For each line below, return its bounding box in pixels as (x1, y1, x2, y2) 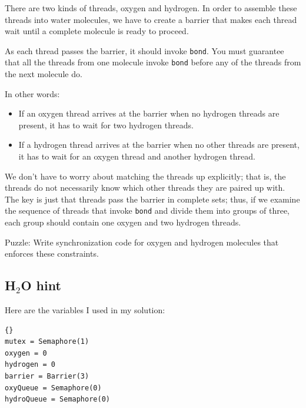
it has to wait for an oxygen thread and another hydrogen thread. (18, 150, 255, 162)
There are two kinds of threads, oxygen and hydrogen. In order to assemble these (5, 2, 297, 14)
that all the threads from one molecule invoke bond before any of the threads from (5, 56, 301, 68)
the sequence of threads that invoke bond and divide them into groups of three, (5, 204, 290, 217)
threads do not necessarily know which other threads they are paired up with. (5, 181, 285, 194)
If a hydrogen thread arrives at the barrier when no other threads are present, (18, 138, 300, 151)
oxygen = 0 (5, 349, 47, 357)
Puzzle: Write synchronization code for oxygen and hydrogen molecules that (5, 235, 279, 248)
